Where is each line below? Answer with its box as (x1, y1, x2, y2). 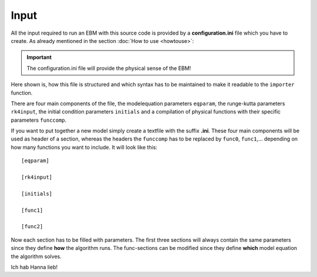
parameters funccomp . (11, 116, 67, 124)
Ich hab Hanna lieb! (11, 263, 58, 271)
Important (26, 54, 52, 61)
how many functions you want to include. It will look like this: (11, 143, 158, 151)
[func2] (21, 223, 43, 230)
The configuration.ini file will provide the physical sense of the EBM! (26, 65, 191, 72)
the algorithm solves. (11, 253, 62, 260)
